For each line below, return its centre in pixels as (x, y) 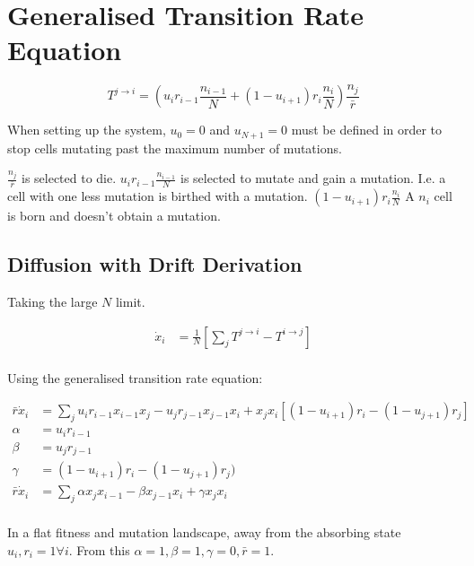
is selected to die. (69, 178)
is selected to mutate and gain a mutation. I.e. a (313, 178)
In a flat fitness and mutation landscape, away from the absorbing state (204, 531)
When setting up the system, (87, 130)
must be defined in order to (367, 130)
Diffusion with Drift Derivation (155, 264)
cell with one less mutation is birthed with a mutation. (158, 196)
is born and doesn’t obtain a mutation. (114, 216)
